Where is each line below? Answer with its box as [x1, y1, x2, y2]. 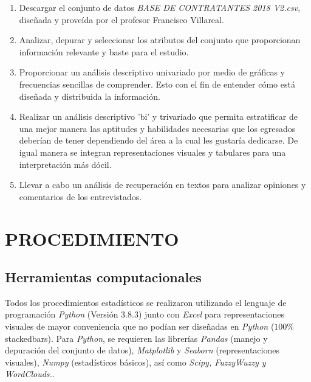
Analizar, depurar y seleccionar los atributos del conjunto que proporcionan [19, 33, 301, 46]
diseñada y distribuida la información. [19, 89, 160, 102]
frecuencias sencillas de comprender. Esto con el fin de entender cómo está [19, 77, 295, 90]
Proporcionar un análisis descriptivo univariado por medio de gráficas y [19, 66, 285, 78]
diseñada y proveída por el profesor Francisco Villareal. [19, 13, 224, 26]
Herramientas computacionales [5, 268, 202, 286]
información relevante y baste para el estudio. [19, 45, 189, 58]
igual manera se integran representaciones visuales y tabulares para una [19, 145, 286, 158]
